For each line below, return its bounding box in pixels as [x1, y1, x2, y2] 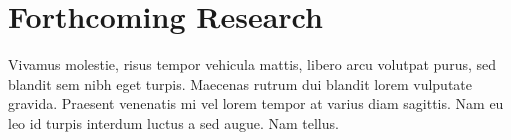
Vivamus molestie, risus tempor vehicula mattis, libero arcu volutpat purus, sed [8, 54, 497, 75]
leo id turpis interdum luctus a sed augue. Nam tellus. [8, 112, 339, 133]
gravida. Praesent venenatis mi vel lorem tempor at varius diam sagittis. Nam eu [8, 93, 504, 114]
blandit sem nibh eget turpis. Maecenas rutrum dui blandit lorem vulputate [8, 73, 473, 94]
